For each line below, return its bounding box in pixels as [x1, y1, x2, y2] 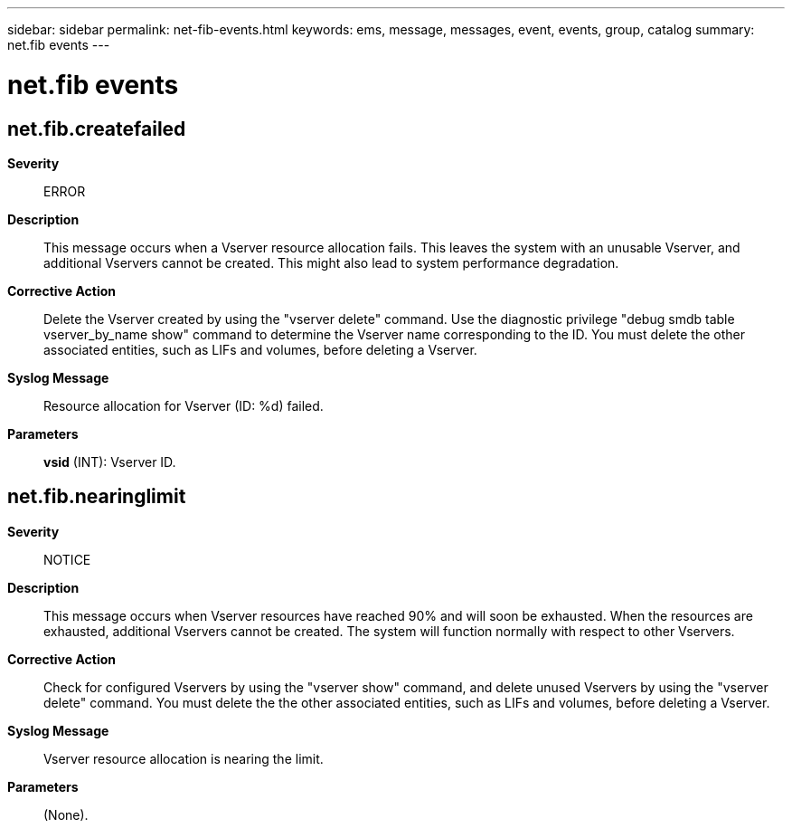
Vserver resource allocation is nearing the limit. [43, 750, 324, 766]
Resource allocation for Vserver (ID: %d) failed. [43, 397, 324, 414]
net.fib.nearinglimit [7, 485, 186, 509]
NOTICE [43, 551, 91, 567]
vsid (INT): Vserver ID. [43, 453, 176, 470]
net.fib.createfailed [7, 117, 186, 140]
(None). [43, 806, 89, 823]
